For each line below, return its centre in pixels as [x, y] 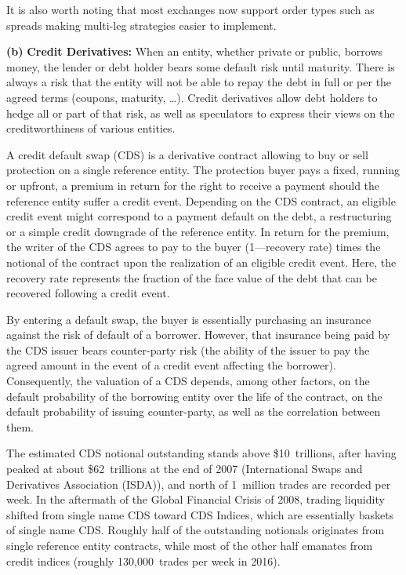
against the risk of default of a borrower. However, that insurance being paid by [198, 335]
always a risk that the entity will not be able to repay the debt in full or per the [199, 82]
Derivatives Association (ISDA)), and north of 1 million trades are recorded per [199, 484]
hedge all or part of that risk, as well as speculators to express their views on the [201, 113]
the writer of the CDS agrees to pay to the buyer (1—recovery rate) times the [194, 247]
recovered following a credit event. [88, 293]
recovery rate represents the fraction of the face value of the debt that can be [192, 277]
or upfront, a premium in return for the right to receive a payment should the [193, 185]
